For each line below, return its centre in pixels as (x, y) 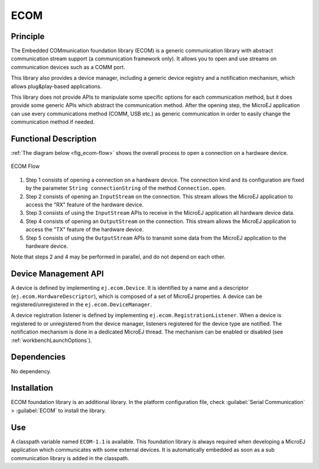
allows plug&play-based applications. (56, 86)
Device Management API (57, 274)
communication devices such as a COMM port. (68, 67)
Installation (32, 388)
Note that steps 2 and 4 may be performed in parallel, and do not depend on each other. (118, 257)
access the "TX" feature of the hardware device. (85, 229)
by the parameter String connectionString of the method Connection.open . (126, 188)
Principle (28, 36)
